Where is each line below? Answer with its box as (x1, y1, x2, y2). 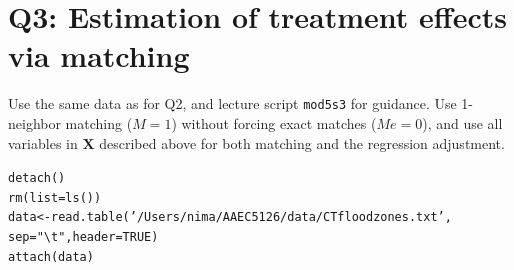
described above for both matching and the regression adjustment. (99, 132, 505, 153)
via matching (8, 35, 190, 76)
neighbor (8, 112, 61, 133)
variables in (8, 132, 78, 153)
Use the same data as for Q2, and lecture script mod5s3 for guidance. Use (8, 93, 457, 114)
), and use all (422, 112, 503, 133)
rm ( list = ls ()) (8, 190, 102, 205)
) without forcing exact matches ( (171, 112, 377, 133)
